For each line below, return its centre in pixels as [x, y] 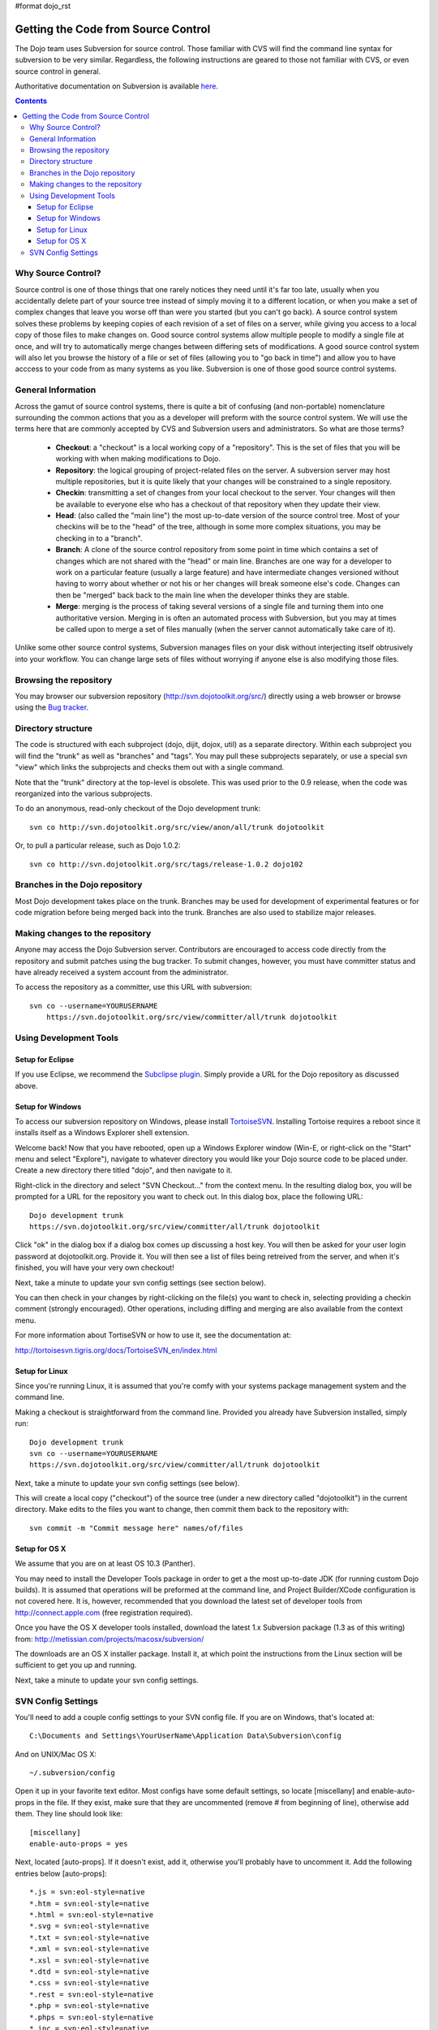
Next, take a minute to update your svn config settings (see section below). [141, 1282]
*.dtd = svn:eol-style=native [90, 1972]
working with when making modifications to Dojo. [138, 459]
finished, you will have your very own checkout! [94, 1268]
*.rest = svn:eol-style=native [92, 1994]
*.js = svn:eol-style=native [87, 1892]
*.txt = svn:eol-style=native [90, 1937]
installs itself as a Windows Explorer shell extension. [102, 1133]
